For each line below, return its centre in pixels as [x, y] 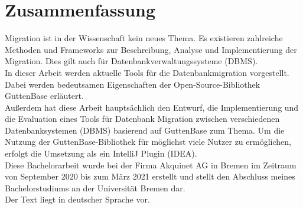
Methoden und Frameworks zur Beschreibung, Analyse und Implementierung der [151, 49]
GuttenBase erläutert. [44, 96]
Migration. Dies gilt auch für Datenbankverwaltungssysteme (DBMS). [131, 61]
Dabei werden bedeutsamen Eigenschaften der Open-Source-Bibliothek [133, 84]
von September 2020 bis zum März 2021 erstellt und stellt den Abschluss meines [150, 176]
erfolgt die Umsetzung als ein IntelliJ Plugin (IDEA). [101, 153]
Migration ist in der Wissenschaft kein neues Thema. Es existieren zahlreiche [144, 38]
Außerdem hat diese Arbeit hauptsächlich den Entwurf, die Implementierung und [152, 107]
